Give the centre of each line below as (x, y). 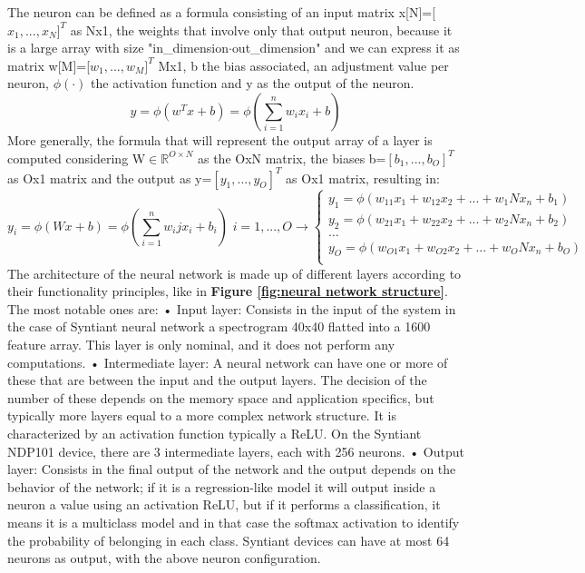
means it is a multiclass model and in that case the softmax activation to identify (234, 523)
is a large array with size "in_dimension (118, 48)
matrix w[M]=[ (49, 65)
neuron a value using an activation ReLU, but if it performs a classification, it (224, 504)
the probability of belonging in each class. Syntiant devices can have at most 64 (229, 540)
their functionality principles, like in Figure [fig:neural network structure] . (228, 291)
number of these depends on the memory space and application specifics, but (221, 397)
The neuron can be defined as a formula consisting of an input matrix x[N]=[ (222, 12)
